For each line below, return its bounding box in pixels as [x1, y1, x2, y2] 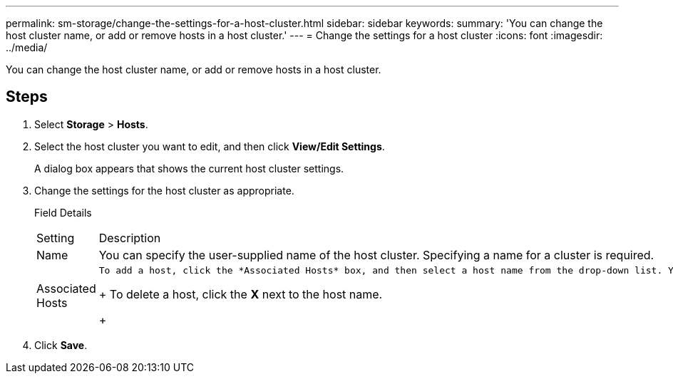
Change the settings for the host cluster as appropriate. [34, 184, 294, 197]
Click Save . [34, 338, 88, 351]
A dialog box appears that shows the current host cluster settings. [34, 162, 344, 175]
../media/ [6, 41, 48, 53]
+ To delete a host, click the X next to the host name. [98, 286, 383, 301]
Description [98, 230, 161, 245]
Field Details [34, 206, 92, 219]
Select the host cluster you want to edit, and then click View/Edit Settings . [34, 140, 385, 152]
